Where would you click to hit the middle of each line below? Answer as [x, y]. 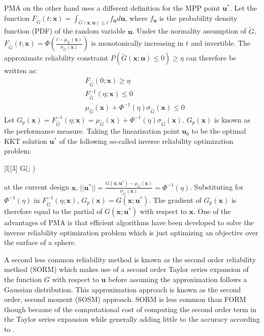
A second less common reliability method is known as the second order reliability [130, 259]
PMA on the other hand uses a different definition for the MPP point [112, 8]
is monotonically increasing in [137, 43]
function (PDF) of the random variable [65, 31]
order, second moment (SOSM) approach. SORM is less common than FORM [125, 299]
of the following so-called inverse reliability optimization [146, 141]
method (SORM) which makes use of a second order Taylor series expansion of [126, 269]
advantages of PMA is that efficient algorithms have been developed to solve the [129, 222]
